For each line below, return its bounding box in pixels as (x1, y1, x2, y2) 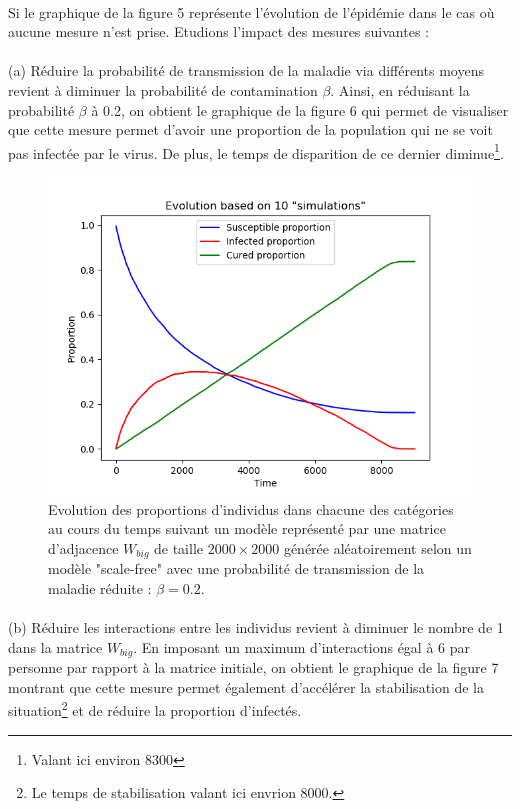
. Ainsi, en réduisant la (330, 79, 470, 100)
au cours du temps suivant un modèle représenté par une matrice (48, 518, 446, 539)
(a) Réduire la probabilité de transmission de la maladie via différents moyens (8, 60, 484, 81)
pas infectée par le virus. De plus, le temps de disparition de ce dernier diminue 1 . (8, 139, 504, 163)
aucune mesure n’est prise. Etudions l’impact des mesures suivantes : (8, 21, 429, 42)
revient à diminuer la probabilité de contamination (8, 79, 318, 100)
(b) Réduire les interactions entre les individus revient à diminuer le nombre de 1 (8, 617, 504, 638)
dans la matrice (8, 636, 103, 657)
